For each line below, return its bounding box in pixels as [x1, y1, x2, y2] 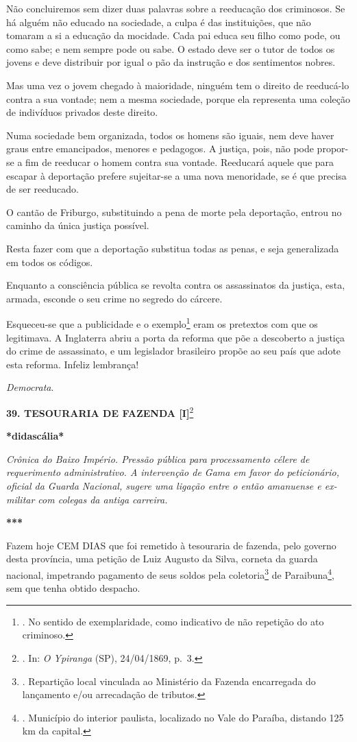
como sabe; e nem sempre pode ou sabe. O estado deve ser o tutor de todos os [6, 41, 335, 56]
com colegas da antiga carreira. [38, 492, 168, 506]
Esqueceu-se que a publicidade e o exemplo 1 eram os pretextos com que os [6, 315, 318, 331]
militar [6, 492, 35, 506]
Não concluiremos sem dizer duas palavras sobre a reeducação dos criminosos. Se [6, 1, 345, 15]
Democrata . [6, 380, 54, 394]
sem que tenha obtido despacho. [6, 581, 140, 595]
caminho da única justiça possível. [6, 218, 149, 232]
